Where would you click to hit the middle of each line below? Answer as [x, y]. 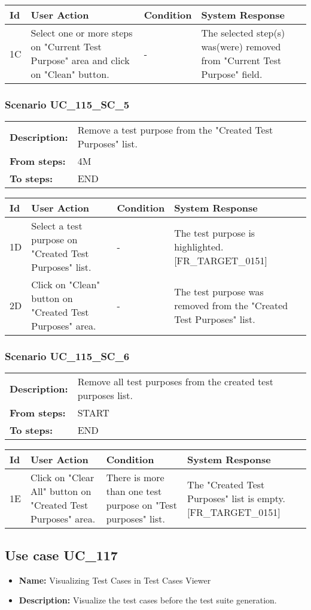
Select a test [57, 226]
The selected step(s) [243, 33]
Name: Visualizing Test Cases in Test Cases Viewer [115, 580]
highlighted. [199, 246]
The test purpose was [219, 291]
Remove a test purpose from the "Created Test [175, 130]
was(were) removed [241, 46]
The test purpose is [215, 232]
